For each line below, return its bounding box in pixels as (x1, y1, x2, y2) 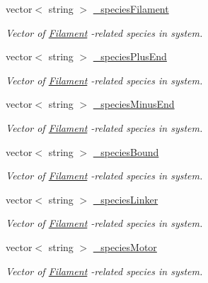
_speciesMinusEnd (93, 96, 175, 111)
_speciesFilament (93, 1, 169, 16)
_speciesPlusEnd (93, 49, 167, 64)
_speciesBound (93, 144, 159, 159)
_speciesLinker (93, 192, 158, 206)
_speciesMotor (93, 239, 157, 254)
